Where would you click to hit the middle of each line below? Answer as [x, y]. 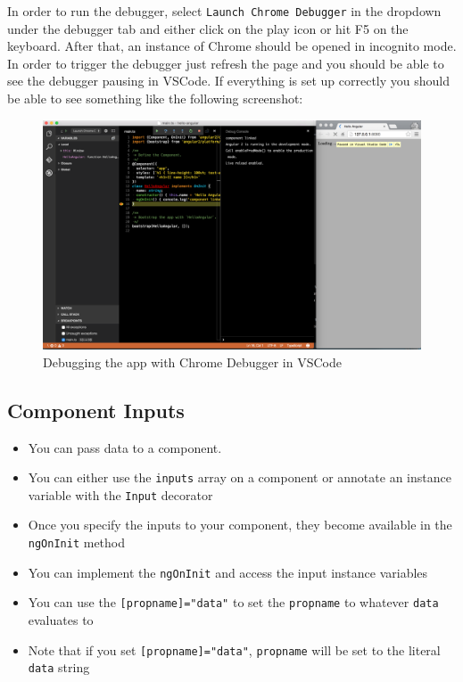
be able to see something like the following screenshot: [155, 99]
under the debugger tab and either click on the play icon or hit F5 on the [208, 28]
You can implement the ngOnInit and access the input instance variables [228, 572]
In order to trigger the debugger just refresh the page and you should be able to [226, 63]
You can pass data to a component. [125, 447]
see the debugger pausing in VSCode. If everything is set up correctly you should [228, 81]
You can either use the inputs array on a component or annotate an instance [240, 477]
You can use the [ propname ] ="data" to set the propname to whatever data [233, 602]
